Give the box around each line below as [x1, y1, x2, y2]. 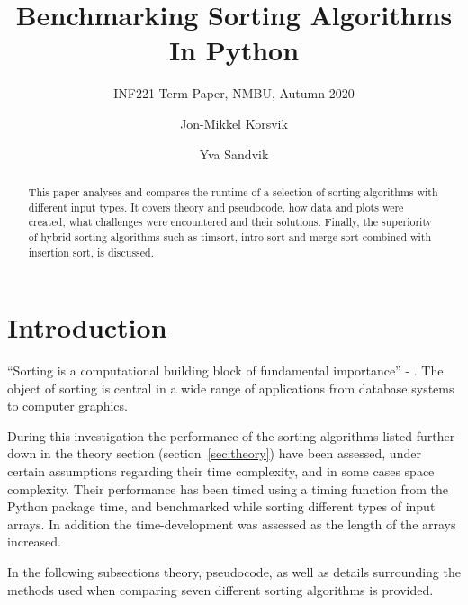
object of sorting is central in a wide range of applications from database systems [7, 378, 454, 397]
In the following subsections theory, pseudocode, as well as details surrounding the [7, 563, 461, 582]
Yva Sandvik [199, 144, 269, 163]
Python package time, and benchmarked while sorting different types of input [7, 497, 436, 516]
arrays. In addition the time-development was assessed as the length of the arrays [7, 514, 456, 533]
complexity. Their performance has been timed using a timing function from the [7, 479, 448, 498]
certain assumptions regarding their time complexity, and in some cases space [7, 462, 435, 481]
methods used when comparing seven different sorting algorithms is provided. [7, 580, 434, 599]
